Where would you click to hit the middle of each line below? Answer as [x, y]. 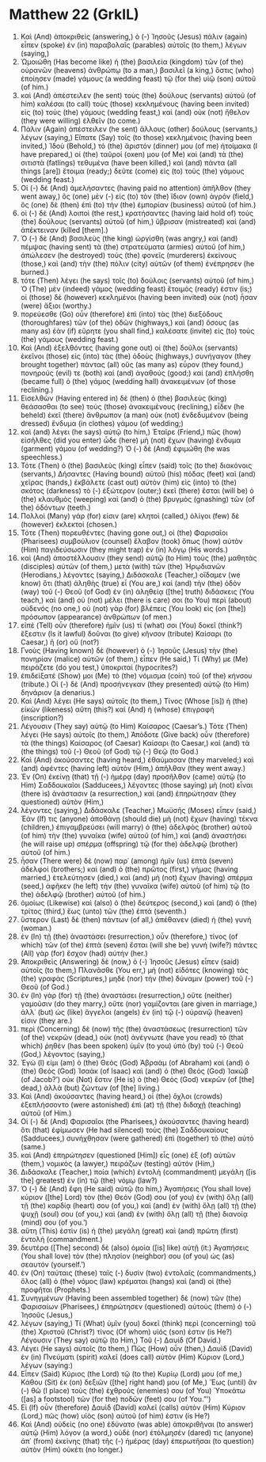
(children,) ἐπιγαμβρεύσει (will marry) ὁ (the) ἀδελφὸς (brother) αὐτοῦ [136, 827]
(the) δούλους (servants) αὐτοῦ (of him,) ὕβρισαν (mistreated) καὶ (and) [138, 221]
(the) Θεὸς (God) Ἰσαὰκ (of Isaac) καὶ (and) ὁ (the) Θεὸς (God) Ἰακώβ [134, 1071]
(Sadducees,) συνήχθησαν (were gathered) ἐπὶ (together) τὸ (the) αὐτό [137, 1138]
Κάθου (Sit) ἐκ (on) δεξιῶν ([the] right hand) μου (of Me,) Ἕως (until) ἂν [139, 1382]
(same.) [33, 1146]
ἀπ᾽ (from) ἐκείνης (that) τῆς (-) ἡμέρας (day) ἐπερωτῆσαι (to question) [137, 1441]
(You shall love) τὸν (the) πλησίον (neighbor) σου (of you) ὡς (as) [127, 1255]
